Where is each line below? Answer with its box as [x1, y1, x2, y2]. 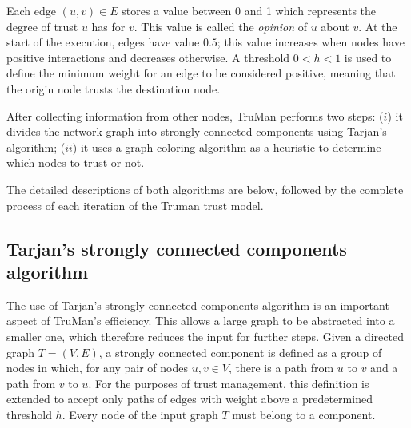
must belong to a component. [232, 406, 376, 422]
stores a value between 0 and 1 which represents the [122, 2, 377, 18]
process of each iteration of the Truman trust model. [6, 196, 264, 213]
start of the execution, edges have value [6, 34, 200, 50]
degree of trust [6, 18, 78, 34]
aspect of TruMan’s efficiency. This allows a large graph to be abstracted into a [6, 312, 395, 329]
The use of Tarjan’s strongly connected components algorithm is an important [6, 296, 389, 313]
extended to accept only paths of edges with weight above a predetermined [6, 390, 373, 407]
